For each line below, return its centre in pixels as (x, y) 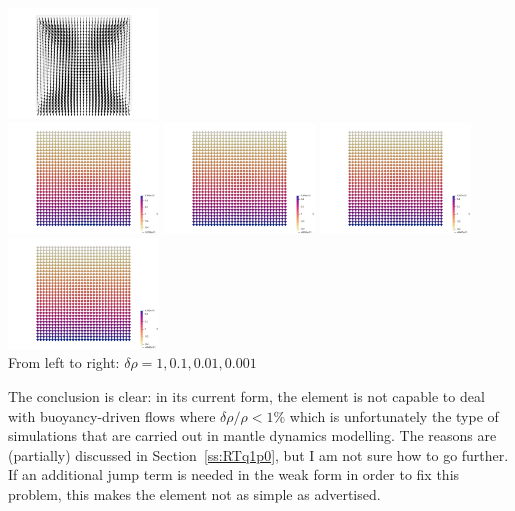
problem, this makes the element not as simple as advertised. (194, 494)
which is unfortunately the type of (394, 415)
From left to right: (64, 362)
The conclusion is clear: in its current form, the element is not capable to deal (246, 396)
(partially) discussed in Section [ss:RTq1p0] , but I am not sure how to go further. (258, 454)
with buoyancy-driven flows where (112, 415)
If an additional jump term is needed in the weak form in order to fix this (234, 474)
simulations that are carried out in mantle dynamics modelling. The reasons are (252, 435)
